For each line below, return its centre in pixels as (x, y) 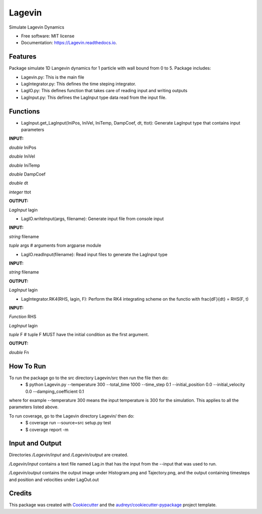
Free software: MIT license (48, 36)
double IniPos (23, 147)
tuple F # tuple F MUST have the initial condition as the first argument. (79, 335)
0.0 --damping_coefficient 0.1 (55, 391)
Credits (20, 493)
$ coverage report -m (47, 430)
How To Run (27, 366)
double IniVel (22, 156)
